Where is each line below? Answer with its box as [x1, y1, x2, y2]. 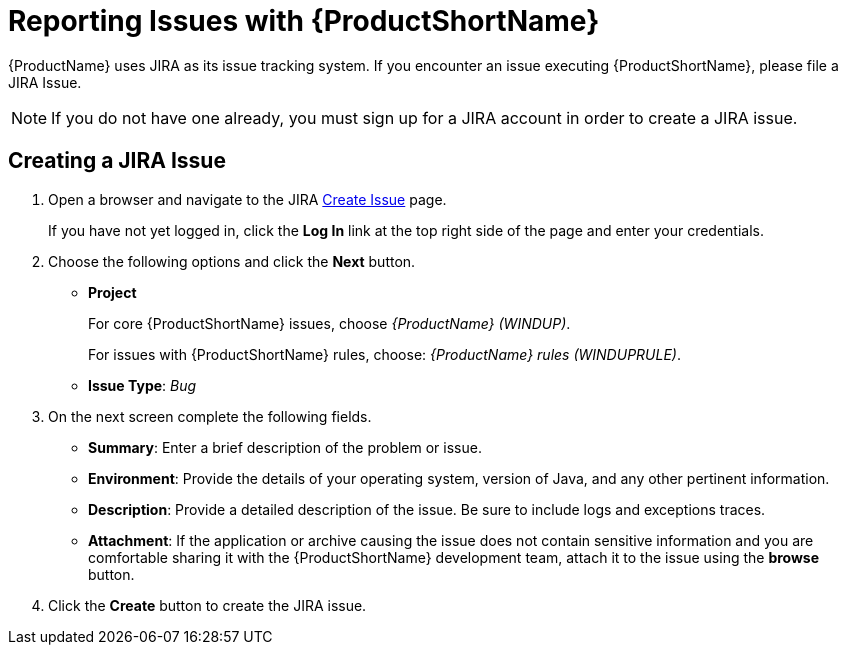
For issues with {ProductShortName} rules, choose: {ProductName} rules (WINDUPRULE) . [88, 345, 681, 363]
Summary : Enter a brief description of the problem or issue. [88, 438, 482, 456]
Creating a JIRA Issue [8, 148, 226, 174]
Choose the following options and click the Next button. [48, 252, 416, 270]
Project [88, 283, 137, 301]
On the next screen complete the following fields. [48, 407, 372, 425]
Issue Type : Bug [88, 376, 197, 394]
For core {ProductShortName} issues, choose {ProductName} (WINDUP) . [88, 314, 571, 332]
